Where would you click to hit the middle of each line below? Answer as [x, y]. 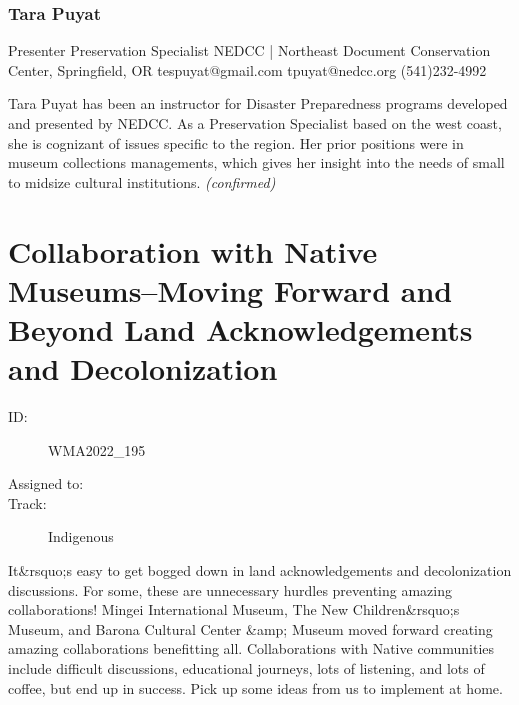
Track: [27, 502]
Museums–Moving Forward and [230, 289]
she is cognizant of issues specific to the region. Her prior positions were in [236, 142]
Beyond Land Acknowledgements [240, 328]
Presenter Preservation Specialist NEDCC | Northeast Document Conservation [249, 50]
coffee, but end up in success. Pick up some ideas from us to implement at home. [255, 687]
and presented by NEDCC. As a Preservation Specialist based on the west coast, [255, 123]
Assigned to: [46, 483]
